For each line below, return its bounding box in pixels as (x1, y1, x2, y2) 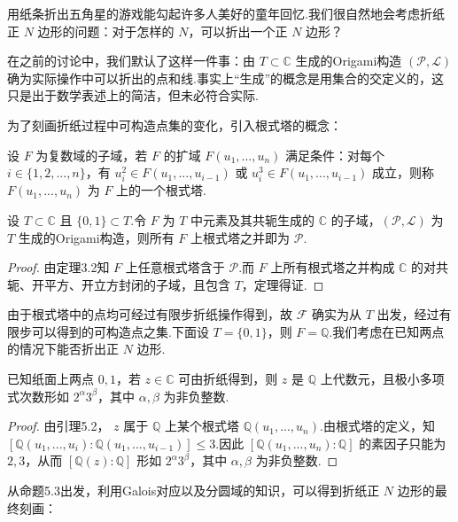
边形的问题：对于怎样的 (37, 21, 175, 40)
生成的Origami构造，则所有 (18, 228, 175, 246)
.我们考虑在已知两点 (329, 322, 445, 340)
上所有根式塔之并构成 (270, 258, 395, 277)
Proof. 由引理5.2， (7, 417, 110, 435)
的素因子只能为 (359, 433, 446, 452)
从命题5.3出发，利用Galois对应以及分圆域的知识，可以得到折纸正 (7, 481, 380, 500)
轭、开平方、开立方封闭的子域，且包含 (7, 275, 230, 293)
